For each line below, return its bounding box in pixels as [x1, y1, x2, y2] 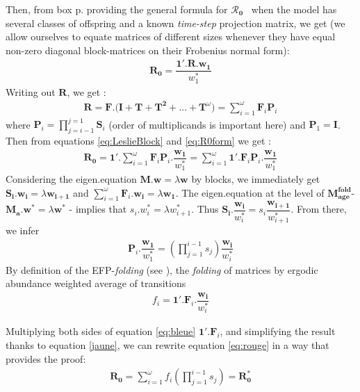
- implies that [69, 202, 127, 216]
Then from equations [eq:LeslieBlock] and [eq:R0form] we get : [6, 133, 271, 148]
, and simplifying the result [220, 324, 336, 338]
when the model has [251, 2, 337, 16]
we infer [6, 223, 40, 238]
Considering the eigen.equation [6, 172, 137, 186]
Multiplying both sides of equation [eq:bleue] [6, 324, 196, 338]
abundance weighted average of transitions [6, 276, 186, 291]
